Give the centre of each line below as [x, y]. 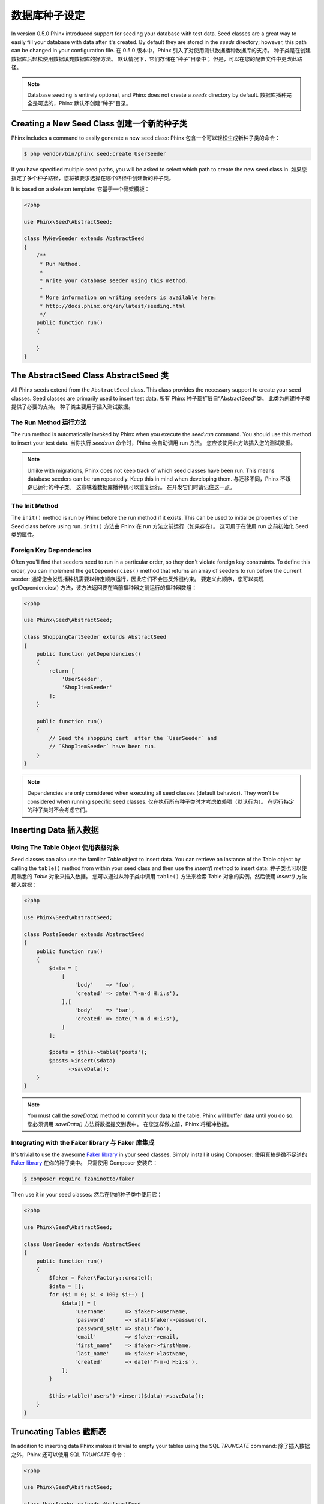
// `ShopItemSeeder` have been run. [103, 747]
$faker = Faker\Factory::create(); [101, 1278]
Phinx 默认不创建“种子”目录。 [95, 103]
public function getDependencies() [88, 654]
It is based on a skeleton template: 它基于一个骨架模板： [80, 189]
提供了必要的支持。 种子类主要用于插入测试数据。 [72, 407]
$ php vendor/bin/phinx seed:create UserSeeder [95, 154]
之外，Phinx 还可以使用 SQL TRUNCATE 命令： [69, 1454]
